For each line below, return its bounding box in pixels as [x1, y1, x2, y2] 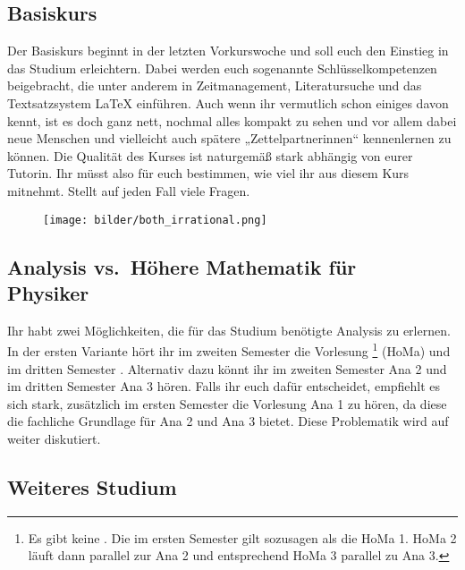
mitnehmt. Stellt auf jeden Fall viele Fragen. [7, 181, 250, 200]
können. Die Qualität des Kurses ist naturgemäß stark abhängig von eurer [7, 146, 413, 165]
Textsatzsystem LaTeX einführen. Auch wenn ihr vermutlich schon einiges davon [7, 93, 449, 112]
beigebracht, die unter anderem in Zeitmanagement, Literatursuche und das [7, 76, 422, 95]
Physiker [7, 278, 89, 306]
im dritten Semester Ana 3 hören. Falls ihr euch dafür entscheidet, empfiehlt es [7, 377, 441, 396]
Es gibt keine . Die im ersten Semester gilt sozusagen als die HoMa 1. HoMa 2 [28, 528, 457, 547]
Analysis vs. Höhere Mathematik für [7, 252, 357, 280]
